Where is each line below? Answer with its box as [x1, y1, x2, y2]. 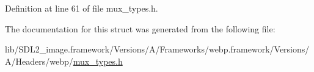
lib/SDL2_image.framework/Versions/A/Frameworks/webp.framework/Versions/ [5, 43, 310, 56]
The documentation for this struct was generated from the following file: [5, 22, 276, 35]
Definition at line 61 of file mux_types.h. [5, 2, 158, 14]
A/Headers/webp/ [5, 54, 73, 67]
